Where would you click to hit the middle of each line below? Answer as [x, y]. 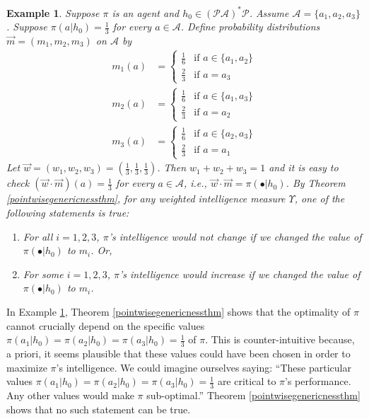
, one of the [320, 199]
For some [43, 274]
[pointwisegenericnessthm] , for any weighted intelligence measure [146, 199]
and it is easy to [304, 167]
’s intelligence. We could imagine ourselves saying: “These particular [204, 367]
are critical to [247, 381]
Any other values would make [70, 395]
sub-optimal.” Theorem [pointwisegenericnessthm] [253, 395]
